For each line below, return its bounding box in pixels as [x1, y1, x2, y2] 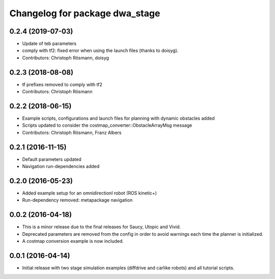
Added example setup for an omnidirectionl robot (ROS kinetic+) [22, 190, 157, 196]
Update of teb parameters [22, 41, 76, 47]
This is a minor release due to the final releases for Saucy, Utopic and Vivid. [22, 224, 181, 230]
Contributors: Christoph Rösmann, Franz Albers [22, 129, 122, 135]
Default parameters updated [22, 156, 81, 162]
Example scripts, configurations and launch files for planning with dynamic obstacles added [22, 115, 215, 122]
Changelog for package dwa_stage [9, 8, 160, 19]
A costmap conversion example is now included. [22, 238, 124, 244]
